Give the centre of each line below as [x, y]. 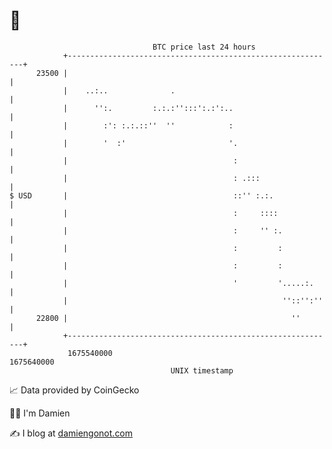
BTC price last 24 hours [204, 47]
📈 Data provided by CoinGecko [74, 390]
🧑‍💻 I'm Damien [40, 413]
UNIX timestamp [202, 370]
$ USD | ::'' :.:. [141, 195]
